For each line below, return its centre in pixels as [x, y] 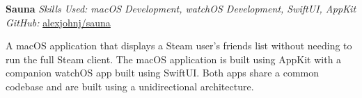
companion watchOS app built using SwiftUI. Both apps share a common [163, 73]
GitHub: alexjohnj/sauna [58, 22]
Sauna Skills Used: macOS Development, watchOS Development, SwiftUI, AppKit [181, 8]
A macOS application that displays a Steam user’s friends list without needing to [179, 46]
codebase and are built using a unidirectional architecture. [130, 86]
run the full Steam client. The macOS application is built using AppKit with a [174, 59]
